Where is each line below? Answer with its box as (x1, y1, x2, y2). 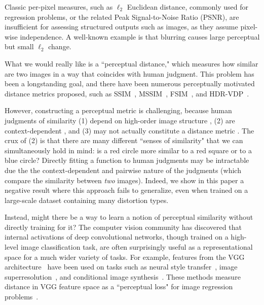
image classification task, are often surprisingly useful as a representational (20, 242, 253, 252)
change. (48, 41, 71, 52)
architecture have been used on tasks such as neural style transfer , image (5, 261, 238, 272)
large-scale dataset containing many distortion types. (5, 194, 169, 205)
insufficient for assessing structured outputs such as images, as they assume (5, 21, 238, 32)
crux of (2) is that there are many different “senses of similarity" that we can (5, 135, 243, 146)
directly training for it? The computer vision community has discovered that (5, 221, 242, 232)
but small (5, 41, 34, 52)
